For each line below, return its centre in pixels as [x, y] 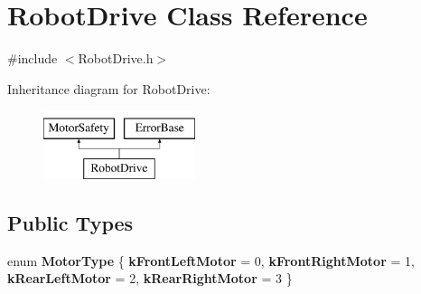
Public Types [70, 222]
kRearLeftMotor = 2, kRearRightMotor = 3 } [150, 278]
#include [33, 58]
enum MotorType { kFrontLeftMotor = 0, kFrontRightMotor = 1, [211, 260]
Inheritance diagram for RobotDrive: [109, 88]
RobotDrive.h [116, 58]
